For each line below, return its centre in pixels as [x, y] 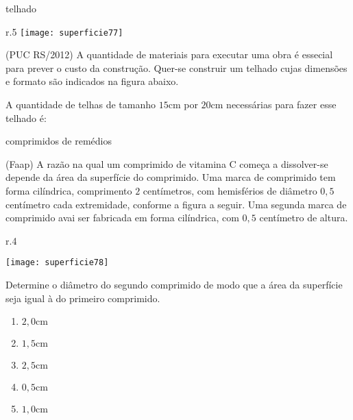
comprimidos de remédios [59, 141]
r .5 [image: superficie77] [64, 31]
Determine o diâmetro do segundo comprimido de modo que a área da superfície [174, 285]
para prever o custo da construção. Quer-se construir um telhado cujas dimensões [176, 67]
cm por [183, 104]
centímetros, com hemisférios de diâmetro [230, 190]
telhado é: [26, 118]
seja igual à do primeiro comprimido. [83, 298]
